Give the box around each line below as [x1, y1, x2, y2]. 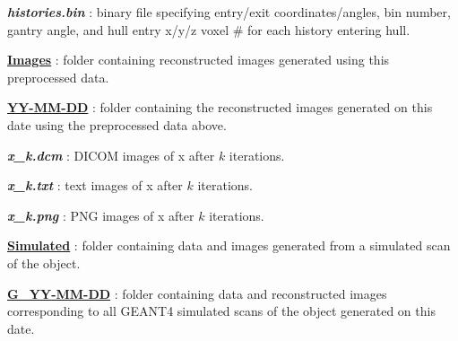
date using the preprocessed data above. [7, 115, 227, 134]
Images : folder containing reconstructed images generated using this [7, 50, 390, 69]
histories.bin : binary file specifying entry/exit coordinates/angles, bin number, [7, 3, 451, 21]
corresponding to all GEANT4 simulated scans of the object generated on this [7, 302, 436, 320]
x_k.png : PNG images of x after [7, 205, 194, 224]
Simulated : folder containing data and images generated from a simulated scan [7, 236, 451, 255]
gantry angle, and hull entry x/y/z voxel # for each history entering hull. [7, 20, 410, 39]
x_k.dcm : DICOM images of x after [7, 145, 215, 164]
